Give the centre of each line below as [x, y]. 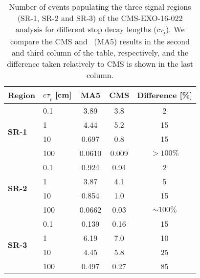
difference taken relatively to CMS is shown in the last [100, 64]
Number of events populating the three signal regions [100, 7]
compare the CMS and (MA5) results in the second [100, 41]
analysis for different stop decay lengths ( [86, 29]
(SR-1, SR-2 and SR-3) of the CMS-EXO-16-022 [100, 18]
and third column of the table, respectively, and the [100, 53]
